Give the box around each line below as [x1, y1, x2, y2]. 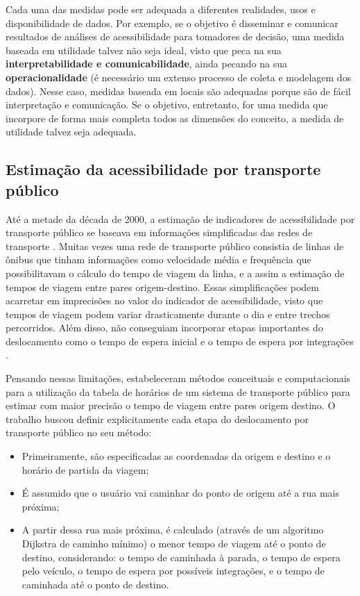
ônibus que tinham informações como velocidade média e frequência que [6, 252, 311, 267]
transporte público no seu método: [6, 425, 152, 440]
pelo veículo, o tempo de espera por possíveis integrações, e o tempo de [22, 563, 325, 578]
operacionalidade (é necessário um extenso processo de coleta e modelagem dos [6, 69, 352, 84]
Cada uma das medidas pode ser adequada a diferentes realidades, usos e [6, 2, 316, 16]
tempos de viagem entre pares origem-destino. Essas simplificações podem [6, 279, 319, 294]
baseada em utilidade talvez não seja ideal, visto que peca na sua [6, 42, 282, 57]
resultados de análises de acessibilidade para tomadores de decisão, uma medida [6, 29, 345, 44]
